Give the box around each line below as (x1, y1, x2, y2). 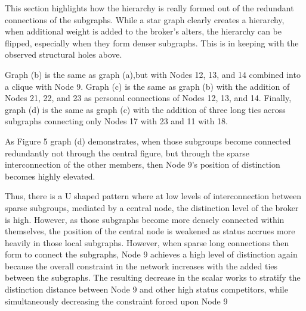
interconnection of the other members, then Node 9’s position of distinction (5, 158, 280, 171)
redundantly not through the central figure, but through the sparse (5, 146, 249, 159)
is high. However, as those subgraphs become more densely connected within (5, 213, 285, 225)
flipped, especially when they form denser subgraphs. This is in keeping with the (5, 36, 299, 49)
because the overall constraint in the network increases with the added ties (5, 259, 278, 272)
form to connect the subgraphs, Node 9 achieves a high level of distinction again (5, 248, 298, 260)
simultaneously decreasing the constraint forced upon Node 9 (5, 294, 228, 307)
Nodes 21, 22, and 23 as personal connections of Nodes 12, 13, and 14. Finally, (5, 92, 292, 104)
